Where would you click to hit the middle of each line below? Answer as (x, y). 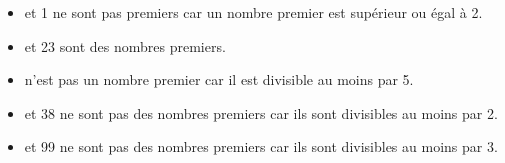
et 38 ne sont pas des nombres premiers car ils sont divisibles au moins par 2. (261, 112)
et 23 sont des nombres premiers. (125, 45)
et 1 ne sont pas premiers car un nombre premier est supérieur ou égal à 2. (253, 12)
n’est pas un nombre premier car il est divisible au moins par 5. (219, 79)
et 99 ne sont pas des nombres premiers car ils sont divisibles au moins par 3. (261, 146)
